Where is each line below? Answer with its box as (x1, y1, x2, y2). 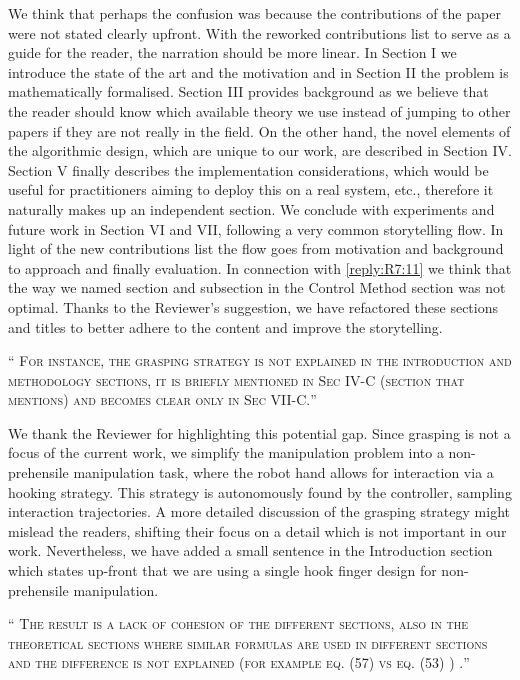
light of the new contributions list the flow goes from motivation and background (8, 238, 504, 259)
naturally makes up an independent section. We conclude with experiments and (8, 198, 495, 219)
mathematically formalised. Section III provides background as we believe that (8, 81, 489, 102)
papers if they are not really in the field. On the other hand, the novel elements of (8, 120, 511, 141)
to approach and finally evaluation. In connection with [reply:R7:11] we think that (8, 257, 512, 278)
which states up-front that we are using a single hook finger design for (8, 560, 437, 581)
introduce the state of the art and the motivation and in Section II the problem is (8, 61, 509, 82)
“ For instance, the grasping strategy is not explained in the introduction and (8, 350, 512, 371)
